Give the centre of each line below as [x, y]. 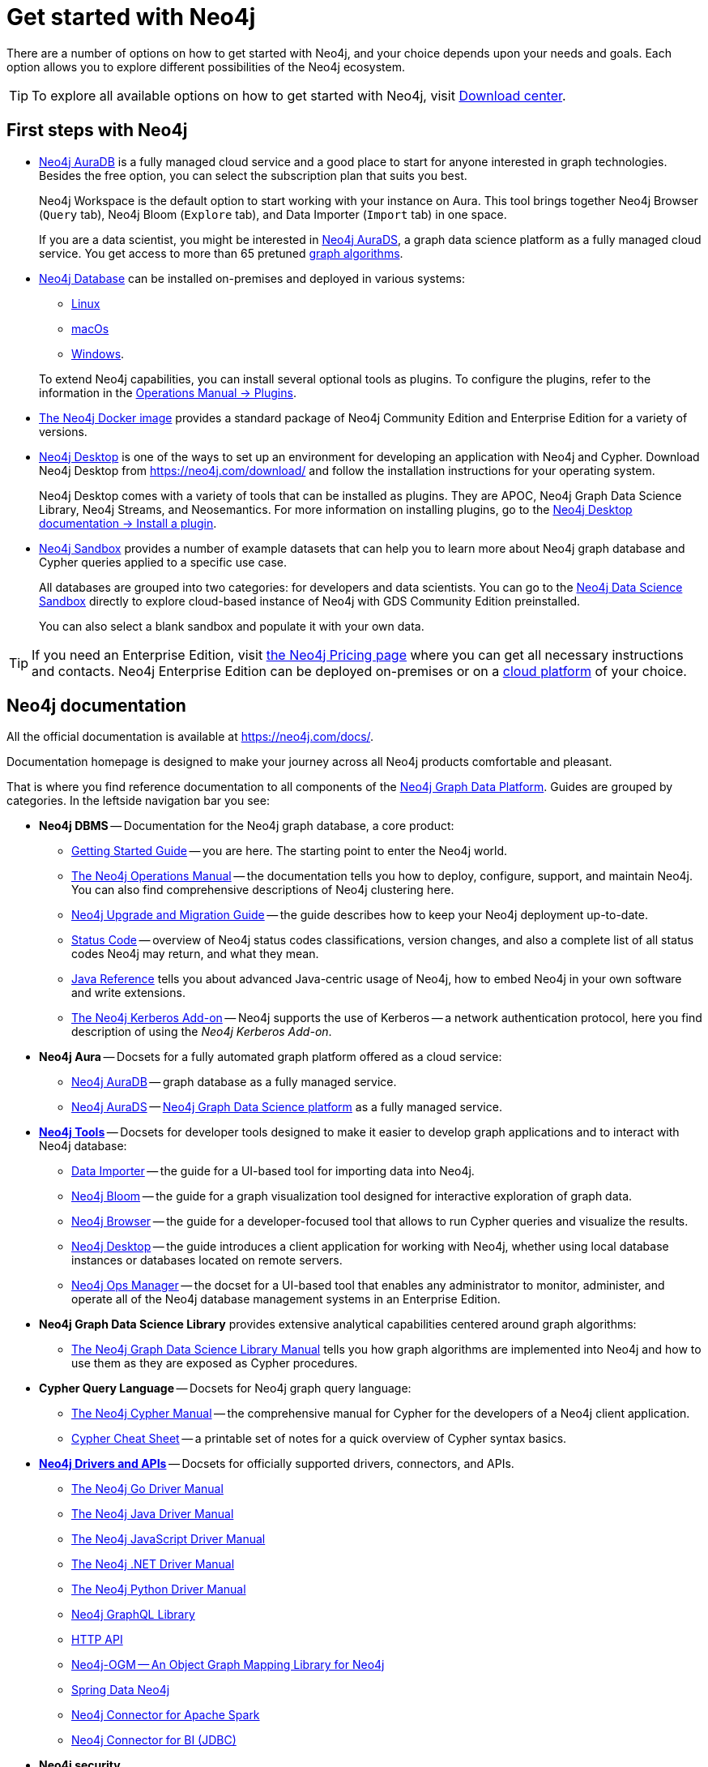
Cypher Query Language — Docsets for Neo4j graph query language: [225, 1388]
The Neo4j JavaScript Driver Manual [168, 1539]
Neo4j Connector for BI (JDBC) [154, 1740]
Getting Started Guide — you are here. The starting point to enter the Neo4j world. [290, 851]
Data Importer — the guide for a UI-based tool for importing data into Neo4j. [273, 1171]
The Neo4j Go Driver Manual [147, 1489]
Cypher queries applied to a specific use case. [163, 562]
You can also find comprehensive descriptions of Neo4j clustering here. [263, 890]
